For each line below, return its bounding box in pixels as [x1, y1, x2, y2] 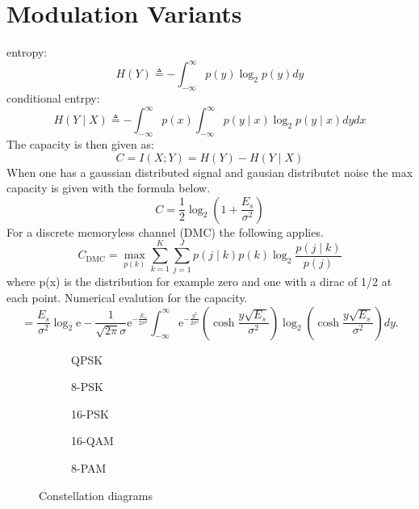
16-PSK [71, 405, 109, 422]
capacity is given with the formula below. [6, 179, 211, 196]
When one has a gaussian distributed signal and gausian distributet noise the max [6, 163, 413, 180]
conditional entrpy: [6, 90, 100, 107]
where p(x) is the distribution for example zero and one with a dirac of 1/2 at [6, 273, 392, 290]
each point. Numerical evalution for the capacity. [6, 289, 248, 305]
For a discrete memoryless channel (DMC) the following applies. [6, 223, 324, 240]
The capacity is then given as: [6, 135, 154, 152]
